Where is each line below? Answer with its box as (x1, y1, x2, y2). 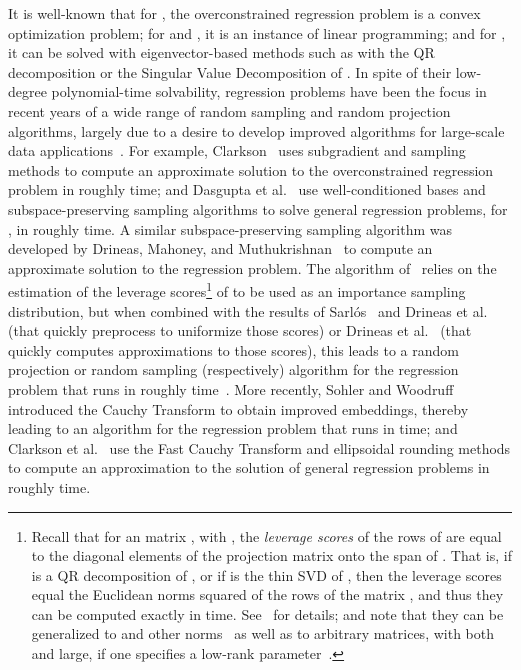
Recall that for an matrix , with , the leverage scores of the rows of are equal (31, 525, 502, 546)
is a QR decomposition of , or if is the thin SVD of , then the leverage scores (31, 564, 502, 585)
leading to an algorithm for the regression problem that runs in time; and (8, 418, 458, 439)
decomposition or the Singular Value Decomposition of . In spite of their (8, 61, 452, 82)
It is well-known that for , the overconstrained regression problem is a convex (8, 3, 481, 23)
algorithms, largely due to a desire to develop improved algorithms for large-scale (8, 120, 505, 141)
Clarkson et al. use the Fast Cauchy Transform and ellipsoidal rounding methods (8, 437, 511, 458)
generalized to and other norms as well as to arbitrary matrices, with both (31, 623, 494, 644)
